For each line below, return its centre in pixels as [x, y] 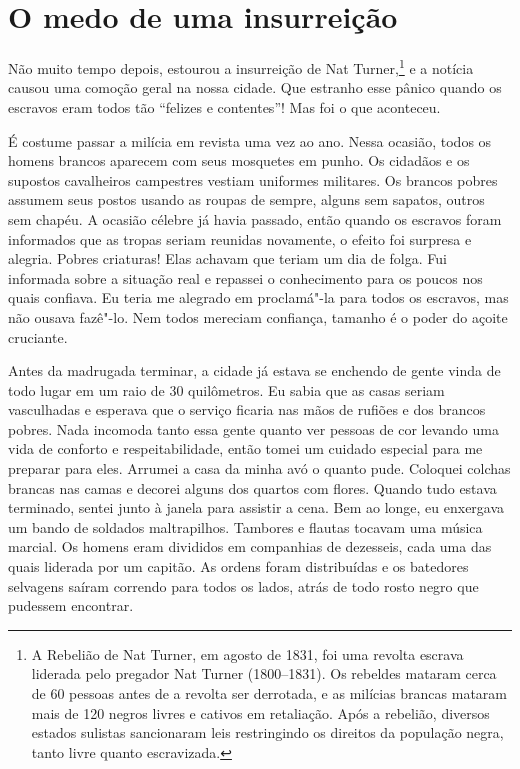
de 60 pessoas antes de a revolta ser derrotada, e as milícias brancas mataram [269, 693]
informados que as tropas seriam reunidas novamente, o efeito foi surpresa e [240, 238]
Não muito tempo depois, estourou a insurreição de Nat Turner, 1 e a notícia [241, 66]
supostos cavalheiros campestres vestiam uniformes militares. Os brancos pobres [253, 179]
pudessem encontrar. [71, 605]
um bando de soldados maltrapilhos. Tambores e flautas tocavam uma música [245, 526]
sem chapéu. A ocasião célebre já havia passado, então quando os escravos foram [255, 218]
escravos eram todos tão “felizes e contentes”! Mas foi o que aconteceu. [224, 106]
